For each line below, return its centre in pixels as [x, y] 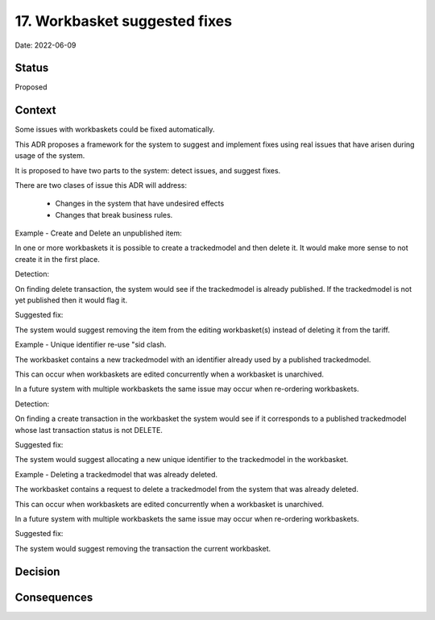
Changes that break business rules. [114, 214]
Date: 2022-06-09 [46, 45]
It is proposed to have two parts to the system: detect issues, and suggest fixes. [148, 170]
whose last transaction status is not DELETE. [89, 430]
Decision [37, 571]
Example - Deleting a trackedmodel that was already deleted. [116, 474]
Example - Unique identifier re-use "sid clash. [91, 345]
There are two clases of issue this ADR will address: [101, 185]
